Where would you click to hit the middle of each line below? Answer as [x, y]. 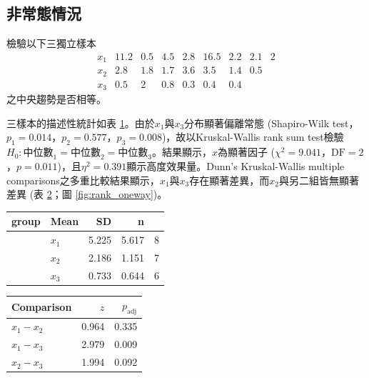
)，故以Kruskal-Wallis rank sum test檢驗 [253, 137]
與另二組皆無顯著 [319, 180]
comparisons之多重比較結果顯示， [83, 180]
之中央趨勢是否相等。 [56, 99]
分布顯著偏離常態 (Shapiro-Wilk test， [272, 123]
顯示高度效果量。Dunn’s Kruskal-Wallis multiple [236, 166]
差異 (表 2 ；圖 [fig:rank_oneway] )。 [87, 194]
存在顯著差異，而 [229, 180]
